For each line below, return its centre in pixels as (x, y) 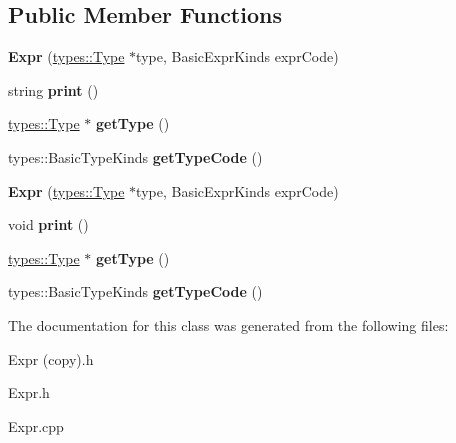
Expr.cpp (36, 425)
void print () (48, 224)
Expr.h (29, 392)
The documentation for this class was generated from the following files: (228, 324)
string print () (53, 89)
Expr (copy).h (51, 358)
